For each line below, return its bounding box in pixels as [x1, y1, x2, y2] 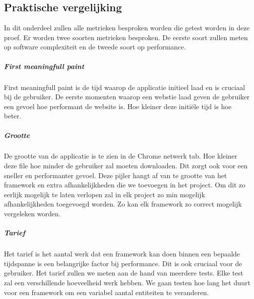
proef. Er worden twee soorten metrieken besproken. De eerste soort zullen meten [4, 32, 248, 42]
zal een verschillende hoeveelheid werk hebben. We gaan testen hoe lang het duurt [4, 277, 251, 287]
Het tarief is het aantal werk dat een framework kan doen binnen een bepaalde [4, 249, 240, 259]
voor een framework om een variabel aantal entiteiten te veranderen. [4, 287, 209, 297]
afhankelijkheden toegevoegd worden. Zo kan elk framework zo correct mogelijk [4, 199, 242, 209]
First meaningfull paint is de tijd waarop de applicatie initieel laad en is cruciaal [4, 82, 245, 92]
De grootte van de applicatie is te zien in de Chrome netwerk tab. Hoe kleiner [4, 151, 237, 161]
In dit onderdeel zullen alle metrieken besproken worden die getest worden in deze [4, 23, 250, 33]
